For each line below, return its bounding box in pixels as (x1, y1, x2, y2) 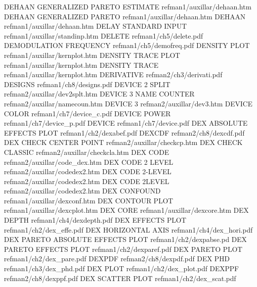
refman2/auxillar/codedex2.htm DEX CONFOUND (4, 186, 161, 196)
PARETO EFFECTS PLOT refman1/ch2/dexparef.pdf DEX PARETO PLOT (4, 243, 243, 254)
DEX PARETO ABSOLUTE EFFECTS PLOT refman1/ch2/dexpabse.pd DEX (4, 234, 247, 244)
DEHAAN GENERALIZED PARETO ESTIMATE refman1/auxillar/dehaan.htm (4, 1, 252, 11)
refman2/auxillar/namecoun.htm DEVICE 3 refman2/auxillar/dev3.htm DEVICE (4, 98, 253, 108)
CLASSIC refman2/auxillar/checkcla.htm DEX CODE (4, 146, 169, 157)
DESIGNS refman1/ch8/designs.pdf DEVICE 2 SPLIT (4, 79, 171, 89)
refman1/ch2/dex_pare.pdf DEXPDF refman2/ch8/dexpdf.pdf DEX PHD (4, 253, 230, 264)
